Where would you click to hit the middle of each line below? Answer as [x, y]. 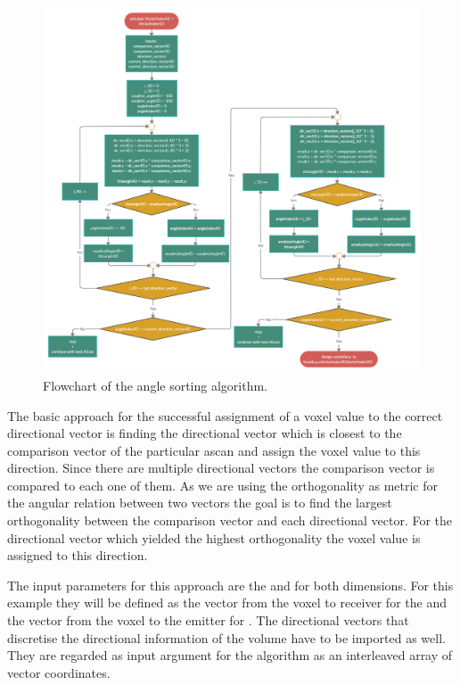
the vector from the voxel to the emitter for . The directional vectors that [208, 620]
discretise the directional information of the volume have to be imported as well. [226, 637]
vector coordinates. [59, 672]
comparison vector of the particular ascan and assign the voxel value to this [214, 450]
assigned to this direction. [78, 555]
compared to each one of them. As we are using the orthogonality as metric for [222, 485]
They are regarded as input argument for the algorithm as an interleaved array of [230, 655]
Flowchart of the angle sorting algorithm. [156, 385]
